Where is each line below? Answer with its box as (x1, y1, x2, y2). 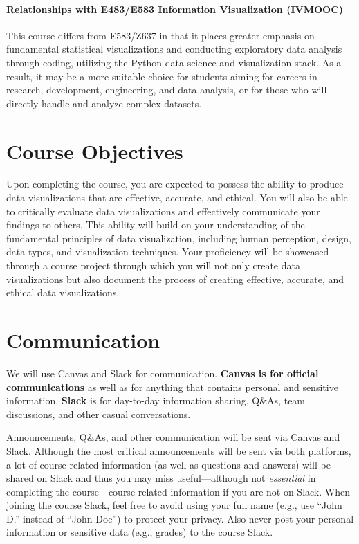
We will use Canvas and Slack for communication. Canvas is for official (6, 365, 319, 380)
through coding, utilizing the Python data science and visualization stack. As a (6, 55, 342, 69)
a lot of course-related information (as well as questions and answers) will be (6, 457, 331, 471)
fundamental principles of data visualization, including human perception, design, (6, 230, 351, 245)
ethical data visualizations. (6, 285, 120, 300)
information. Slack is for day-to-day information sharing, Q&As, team (6, 393, 306, 408)
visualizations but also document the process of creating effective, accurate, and (6, 271, 344, 286)
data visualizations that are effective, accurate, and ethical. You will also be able (6, 190, 348, 205)
